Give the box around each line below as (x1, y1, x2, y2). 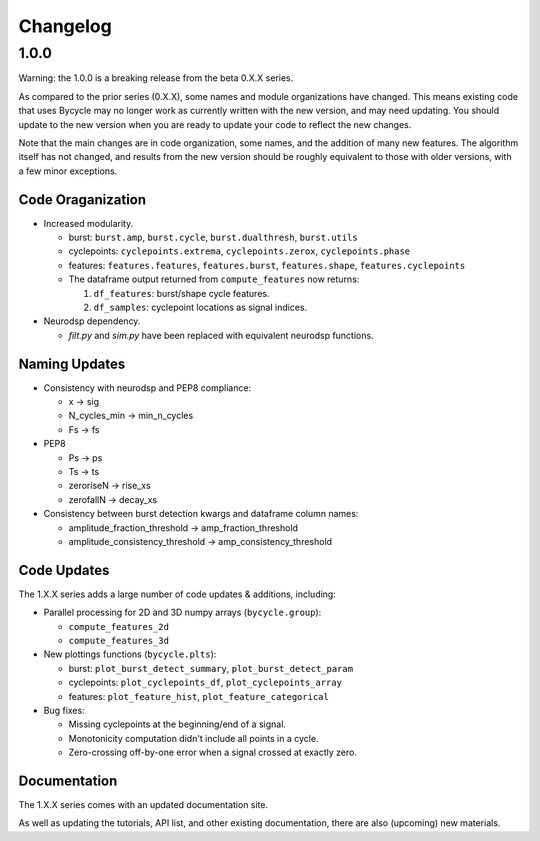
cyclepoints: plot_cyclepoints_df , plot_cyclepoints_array (68, 676, 342, 689)
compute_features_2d (68, 621, 170, 632)
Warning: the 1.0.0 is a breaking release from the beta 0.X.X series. (18, 72, 294, 84)
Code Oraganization (18, 191, 147, 208)
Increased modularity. (43, 217, 134, 229)
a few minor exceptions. (18, 165, 118, 177)
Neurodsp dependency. (43, 315, 141, 327)
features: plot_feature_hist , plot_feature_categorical (68, 690, 329, 702)
